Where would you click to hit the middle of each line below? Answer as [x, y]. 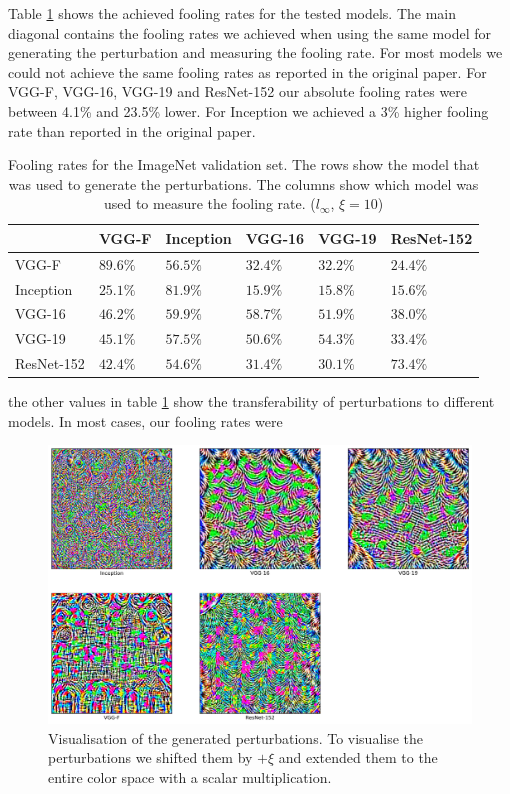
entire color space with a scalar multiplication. [190, 776]
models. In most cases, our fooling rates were [145, 420]
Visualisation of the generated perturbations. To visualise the [236, 737]
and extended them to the [358, 757]
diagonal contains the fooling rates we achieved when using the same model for [249, 32]
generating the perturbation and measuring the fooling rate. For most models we [255, 52]
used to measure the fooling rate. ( [209, 203]
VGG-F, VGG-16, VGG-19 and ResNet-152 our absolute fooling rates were [238, 91]
